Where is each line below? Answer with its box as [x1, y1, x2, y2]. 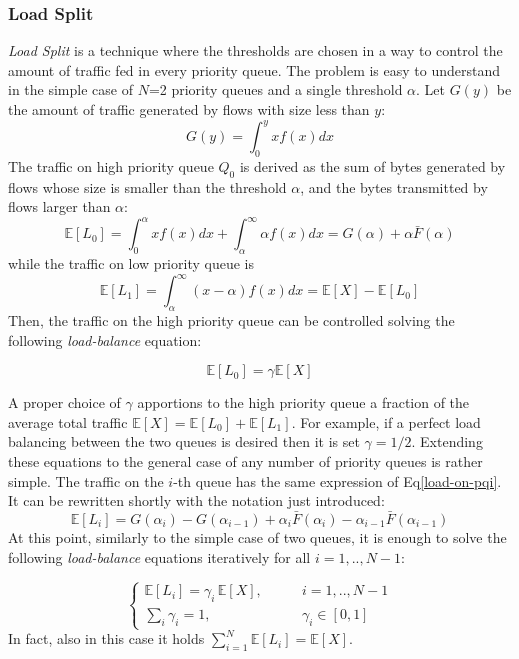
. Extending [411, 431, 483, 452]
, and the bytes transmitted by [300, 176, 488, 197]
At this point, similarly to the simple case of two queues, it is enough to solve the [8, 527, 507, 548]
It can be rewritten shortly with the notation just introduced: [8, 490, 385, 511]
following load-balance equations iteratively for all [8, 546, 311, 567]
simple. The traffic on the [8, 470, 164, 491]
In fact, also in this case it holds [8, 628, 205, 649]
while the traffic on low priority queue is [8, 253, 254, 274]
